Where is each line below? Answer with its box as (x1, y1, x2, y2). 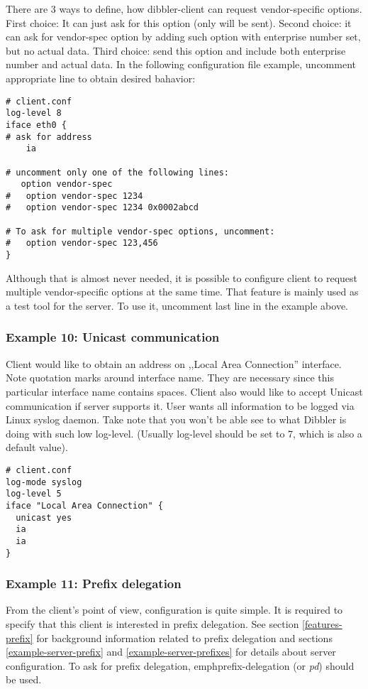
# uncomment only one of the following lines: (6, 167, 229, 178)
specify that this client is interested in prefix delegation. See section (6, 616, 299, 631)
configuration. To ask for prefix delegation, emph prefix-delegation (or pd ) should (6, 658, 355, 673)
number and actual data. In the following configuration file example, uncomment (6, 57, 357, 72)
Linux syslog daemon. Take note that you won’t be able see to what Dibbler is (6, 412, 347, 427)
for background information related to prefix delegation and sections (36, 630, 333, 645)
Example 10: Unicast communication (6, 328, 220, 346)
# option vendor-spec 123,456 (6, 238, 158, 249)
